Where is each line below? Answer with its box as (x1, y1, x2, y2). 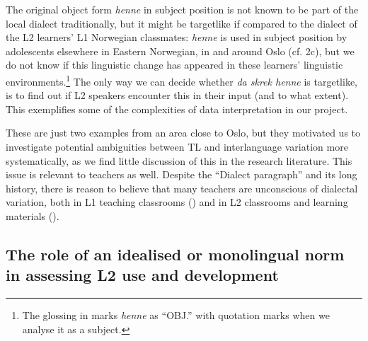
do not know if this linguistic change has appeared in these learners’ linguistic (6, 57, 343, 72)
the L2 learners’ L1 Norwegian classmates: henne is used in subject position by (6, 30, 347, 45)
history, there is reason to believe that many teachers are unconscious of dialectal (6, 180, 358, 195)
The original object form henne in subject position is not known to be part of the (6, 2, 359, 16)
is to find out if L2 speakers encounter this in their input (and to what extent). (6, 88, 349, 103)
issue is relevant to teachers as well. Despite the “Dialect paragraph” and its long (6, 167, 357, 182)
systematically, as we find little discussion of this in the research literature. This (6, 153, 352, 168)
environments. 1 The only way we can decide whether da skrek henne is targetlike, (6, 71, 357, 88)
